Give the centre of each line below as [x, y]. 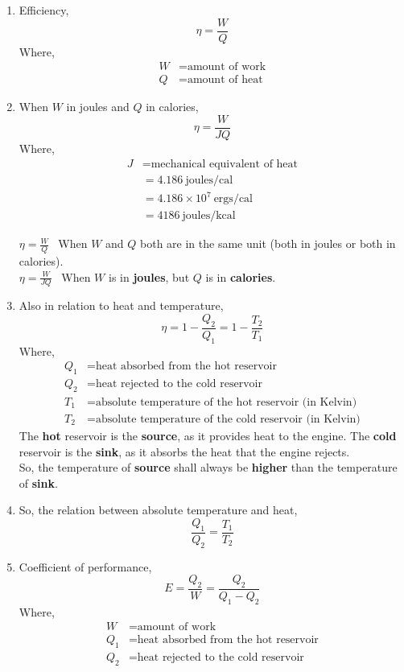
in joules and [98, 107]
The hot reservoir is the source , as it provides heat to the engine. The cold [208, 435]
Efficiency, [44, 10]
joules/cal [209, 180]
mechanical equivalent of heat [225, 164]
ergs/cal [233, 199]
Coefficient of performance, [85, 566]
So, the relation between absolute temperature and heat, [158, 510]
